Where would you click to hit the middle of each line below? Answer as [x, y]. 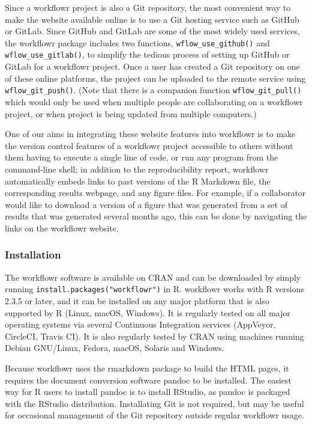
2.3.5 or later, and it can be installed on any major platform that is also [137, 300]
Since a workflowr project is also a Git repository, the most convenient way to [148, 7]
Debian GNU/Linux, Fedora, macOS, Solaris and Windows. [115, 348]
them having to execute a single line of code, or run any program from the [142, 157]
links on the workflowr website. [62, 228]
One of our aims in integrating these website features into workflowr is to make [150, 134]
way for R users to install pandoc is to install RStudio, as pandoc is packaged [148, 392]
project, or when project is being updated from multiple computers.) [131, 113]
